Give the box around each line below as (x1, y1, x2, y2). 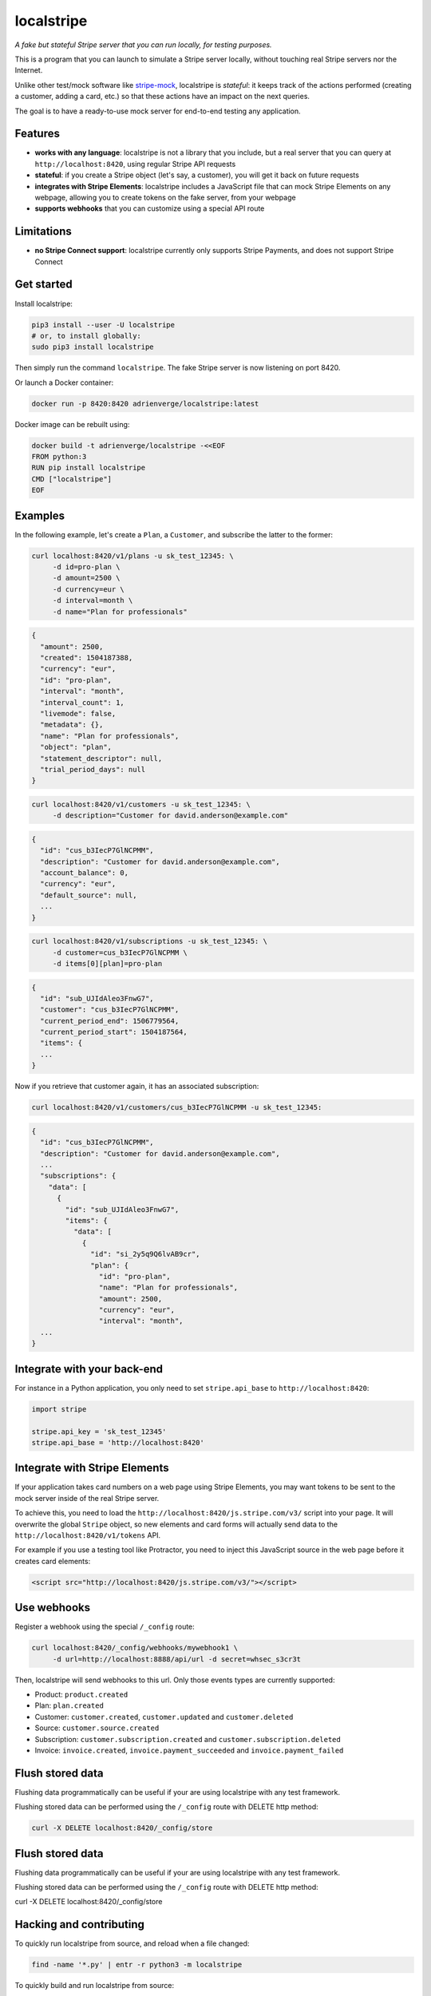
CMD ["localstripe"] (31, 474, 112, 483)
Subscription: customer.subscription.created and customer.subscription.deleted (34, 1734, 341, 1744)
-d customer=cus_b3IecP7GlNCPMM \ (52, 948, 188, 957)
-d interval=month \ (52, 596, 133, 605)
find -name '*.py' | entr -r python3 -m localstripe (31, 1960, 243, 1970)
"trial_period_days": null (40, 765, 146, 774)
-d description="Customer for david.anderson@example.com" (52, 811, 289, 820)
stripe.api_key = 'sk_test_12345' (31, 1427, 167, 1436)
